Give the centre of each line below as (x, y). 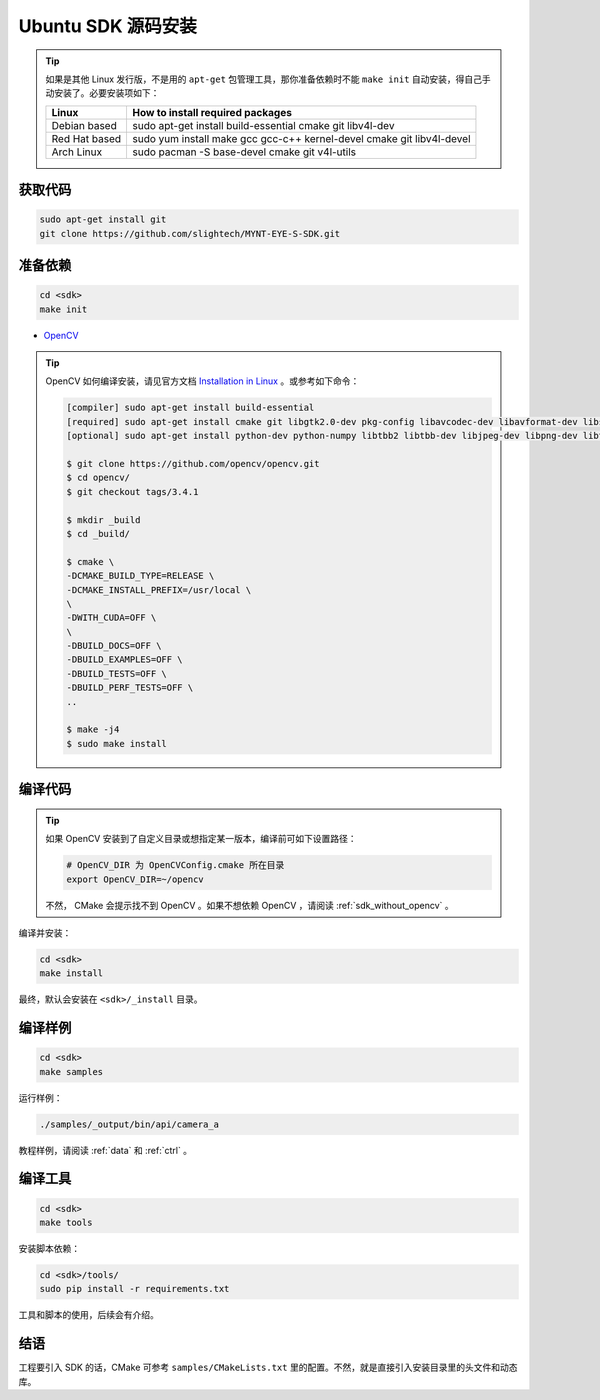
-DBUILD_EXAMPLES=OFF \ (125, 659)
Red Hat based (86, 138)
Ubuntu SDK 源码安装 (107, 26)
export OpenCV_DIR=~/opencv (135, 879)
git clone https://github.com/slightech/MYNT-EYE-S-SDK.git (190, 233)
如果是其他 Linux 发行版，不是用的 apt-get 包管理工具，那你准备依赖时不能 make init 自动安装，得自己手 (268, 79)
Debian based (84, 125)
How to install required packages (212, 112)
